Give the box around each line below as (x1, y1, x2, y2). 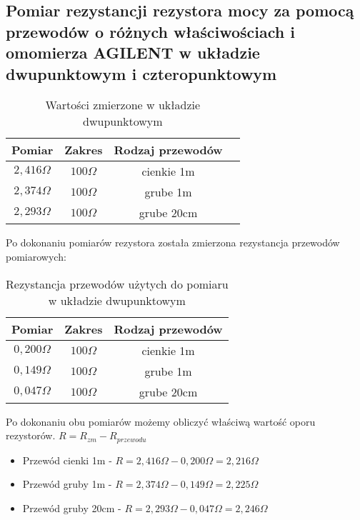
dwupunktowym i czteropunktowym (6, 62, 277, 84)
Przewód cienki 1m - (22, 452, 112, 467)
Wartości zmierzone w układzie (45, 96, 201, 114)
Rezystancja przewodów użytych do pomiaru (6, 275, 229, 292)
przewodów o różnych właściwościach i (6, 20, 295, 42)
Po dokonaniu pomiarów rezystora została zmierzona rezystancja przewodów (6, 235, 340, 250)
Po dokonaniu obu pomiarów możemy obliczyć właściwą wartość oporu (6, 414, 316, 429)
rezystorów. (6, 428, 56, 443)
